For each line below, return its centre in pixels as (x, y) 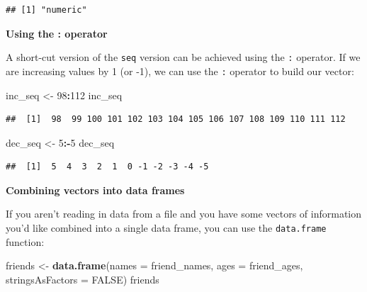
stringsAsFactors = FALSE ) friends (83, 279)
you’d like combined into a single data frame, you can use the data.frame (166, 228)
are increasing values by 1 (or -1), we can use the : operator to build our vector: (180, 71)
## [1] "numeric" (46, 10)
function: (25, 241)
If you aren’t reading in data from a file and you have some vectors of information (184, 214)
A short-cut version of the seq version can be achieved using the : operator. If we (183, 57)
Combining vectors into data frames (95, 190)
